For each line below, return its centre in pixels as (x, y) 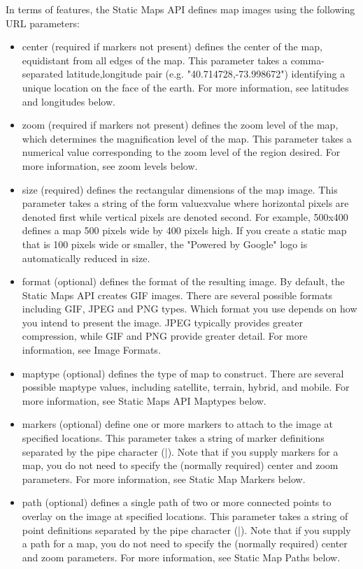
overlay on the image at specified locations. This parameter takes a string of (185, 516)
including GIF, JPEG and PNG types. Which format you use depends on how (190, 309)
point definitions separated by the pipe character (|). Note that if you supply (186, 530)
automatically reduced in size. (86, 258)
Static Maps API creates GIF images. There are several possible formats (177, 295)
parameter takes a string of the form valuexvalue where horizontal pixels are (185, 203)
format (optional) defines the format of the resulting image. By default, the (183, 281)
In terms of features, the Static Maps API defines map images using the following (180, 9)
